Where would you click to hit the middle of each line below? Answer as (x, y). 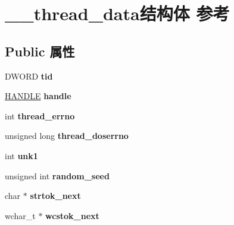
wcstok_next (72, 215)
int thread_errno (40, 115)
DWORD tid (29, 76)
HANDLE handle (38, 96)
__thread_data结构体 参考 (117, 13)
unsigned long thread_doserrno (67, 136)
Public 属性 (40, 51)
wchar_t (20, 215)
